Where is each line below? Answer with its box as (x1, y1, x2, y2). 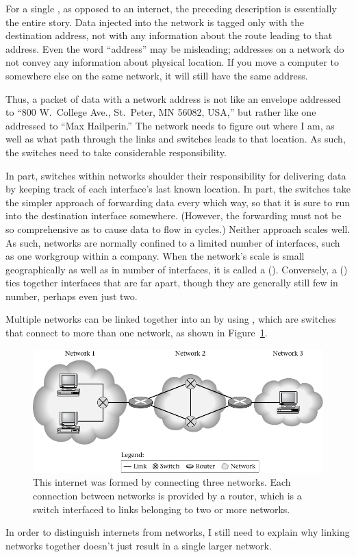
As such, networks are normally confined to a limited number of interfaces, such (5, 235, 340, 249)
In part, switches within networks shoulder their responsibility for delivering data (5, 168, 346, 182)
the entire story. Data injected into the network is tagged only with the (5, 14, 305, 29)
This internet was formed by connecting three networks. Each (33, 475, 291, 489)
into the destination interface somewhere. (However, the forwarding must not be (5, 208, 342, 223)
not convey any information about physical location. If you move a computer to (5, 55, 340, 69)
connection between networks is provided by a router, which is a (33, 488, 302, 503)
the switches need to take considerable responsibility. (5, 145, 227, 159)
